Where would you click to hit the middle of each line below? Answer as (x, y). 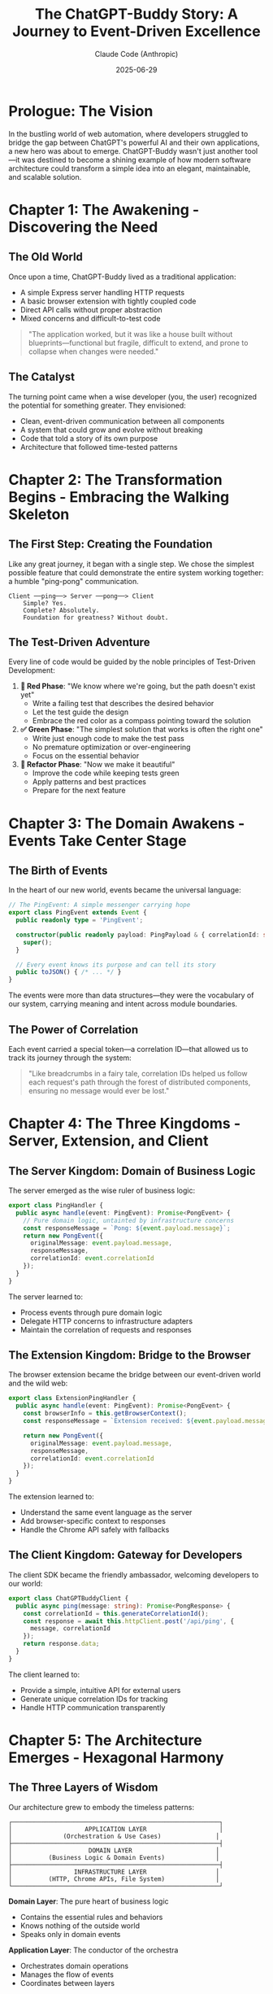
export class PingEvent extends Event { (78, 913)
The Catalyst (42, 377)
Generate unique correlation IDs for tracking (94, 1699)
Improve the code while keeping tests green (106, 773)
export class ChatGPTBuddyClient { (69, 1598)
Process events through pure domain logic (91, 1312)
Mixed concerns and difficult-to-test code (90, 318)
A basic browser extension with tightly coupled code (108, 301)
